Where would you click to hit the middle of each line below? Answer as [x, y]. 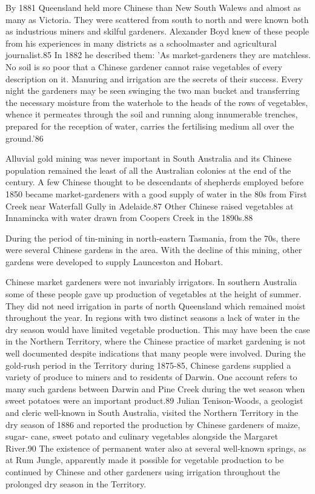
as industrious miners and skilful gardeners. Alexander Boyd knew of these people [157, 31]
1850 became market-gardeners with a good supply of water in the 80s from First [156, 193]
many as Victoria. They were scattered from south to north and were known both [157, 19]
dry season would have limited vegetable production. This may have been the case [158, 329]
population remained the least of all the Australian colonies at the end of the [148, 170]
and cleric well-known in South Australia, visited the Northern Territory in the [152, 412]
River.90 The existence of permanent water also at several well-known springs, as [156, 448]
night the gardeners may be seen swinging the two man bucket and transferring [153, 91]
